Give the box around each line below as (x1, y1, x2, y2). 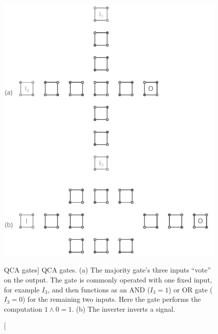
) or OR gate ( (168, 284, 213, 294)
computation (4, 303, 43, 314)
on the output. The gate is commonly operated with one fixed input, (4, 274, 212, 284)
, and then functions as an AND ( (48, 284, 150, 294)
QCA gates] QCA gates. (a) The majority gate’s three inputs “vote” (4, 265, 211, 275)
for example (4, 284, 40, 294)
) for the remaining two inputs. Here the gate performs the (22, 294, 201, 304)
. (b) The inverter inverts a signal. (71, 303, 175, 314)
